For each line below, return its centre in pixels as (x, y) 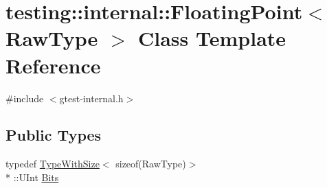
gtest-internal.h (91, 98)
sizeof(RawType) (151, 164)
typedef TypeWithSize (53, 164)
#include (25, 98)
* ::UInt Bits (32, 177)
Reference (53, 65)
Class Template (212, 38)
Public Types (54, 135)
